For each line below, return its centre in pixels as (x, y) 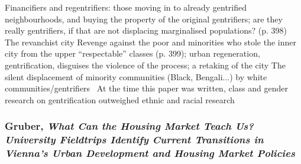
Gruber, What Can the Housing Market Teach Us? (129, 126)
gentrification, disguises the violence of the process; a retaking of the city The (145, 65)
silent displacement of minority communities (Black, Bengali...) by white (136, 76)
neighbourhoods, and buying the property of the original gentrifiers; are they (144, 19)
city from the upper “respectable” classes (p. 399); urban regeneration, (132, 53)
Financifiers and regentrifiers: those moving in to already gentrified (126, 7)
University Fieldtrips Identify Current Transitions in (134, 140)
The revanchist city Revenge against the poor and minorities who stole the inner (150, 42)
